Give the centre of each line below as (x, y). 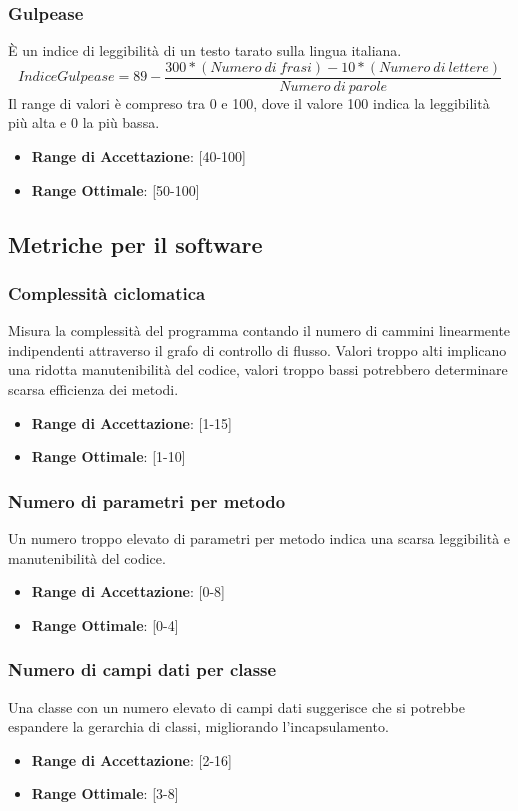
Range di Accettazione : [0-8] (128, 591)
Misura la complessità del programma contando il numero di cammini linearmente (259, 330)
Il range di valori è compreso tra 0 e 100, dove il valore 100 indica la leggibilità (249, 102)
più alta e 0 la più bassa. (84, 122)
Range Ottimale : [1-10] (108, 456)
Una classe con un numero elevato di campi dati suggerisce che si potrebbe (237, 706)
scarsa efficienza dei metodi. (93, 389)
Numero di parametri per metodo (147, 500)
